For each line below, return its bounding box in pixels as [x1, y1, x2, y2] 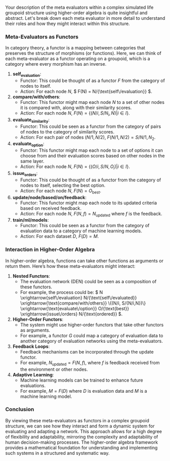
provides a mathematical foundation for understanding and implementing [5, 444, 158, 450]
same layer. [20, 158, 45, 165]
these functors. [20, 284, 52, 290]
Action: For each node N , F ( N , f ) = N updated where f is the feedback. [20, 210, 162, 218]
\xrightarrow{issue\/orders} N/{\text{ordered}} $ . [20, 311, 123, 317]
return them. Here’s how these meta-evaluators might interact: [5, 263, 135, 269]
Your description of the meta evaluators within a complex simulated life [5, 5, 154, 10]
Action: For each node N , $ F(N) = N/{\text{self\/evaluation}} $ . [20, 89, 152, 95]
